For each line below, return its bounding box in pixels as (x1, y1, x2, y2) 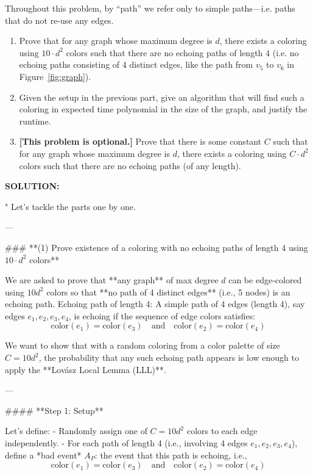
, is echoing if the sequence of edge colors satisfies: (68, 309, 256, 322)
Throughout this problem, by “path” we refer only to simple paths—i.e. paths (5, 2, 295, 14)
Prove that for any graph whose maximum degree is (19, 34, 213, 47)
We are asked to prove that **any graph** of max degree (5, 274, 219, 286)
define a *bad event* (5, 448, 82, 461)
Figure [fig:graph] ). (19, 70, 91, 82)
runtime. (19, 114, 51, 127)
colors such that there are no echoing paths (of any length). (19, 159, 241, 172)
